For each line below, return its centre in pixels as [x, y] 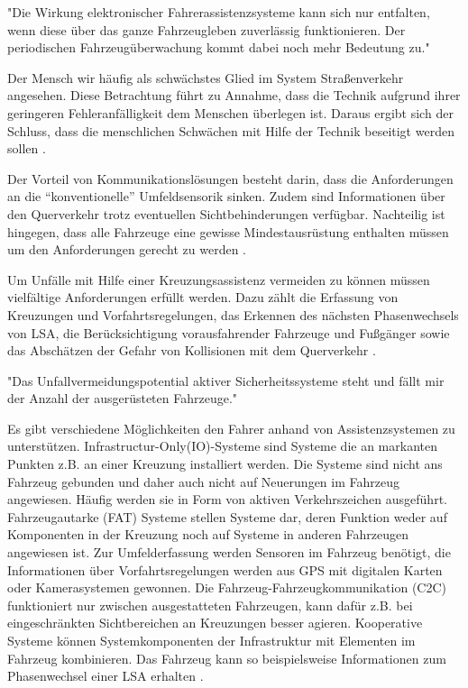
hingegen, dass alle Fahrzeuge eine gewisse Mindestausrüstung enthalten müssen [228, 231]
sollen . [27, 148]
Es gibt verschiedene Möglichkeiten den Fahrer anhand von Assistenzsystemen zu [231, 428]
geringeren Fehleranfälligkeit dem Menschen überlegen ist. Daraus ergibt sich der [230, 112]
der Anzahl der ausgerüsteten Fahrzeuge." [123, 398]
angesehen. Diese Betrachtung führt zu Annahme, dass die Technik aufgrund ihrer [234, 95]
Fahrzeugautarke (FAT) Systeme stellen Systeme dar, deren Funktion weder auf [227, 516]
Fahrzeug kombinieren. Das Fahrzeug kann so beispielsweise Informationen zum [227, 658]
